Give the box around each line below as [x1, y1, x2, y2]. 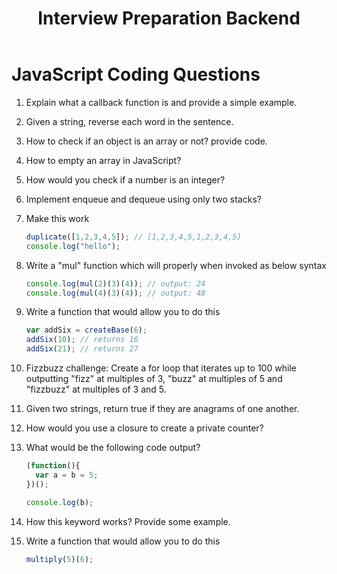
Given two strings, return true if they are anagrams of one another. [25, 403, 300, 415]
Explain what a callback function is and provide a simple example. [25, 96, 298, 108]
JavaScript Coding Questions [11, 63, 261, 86]
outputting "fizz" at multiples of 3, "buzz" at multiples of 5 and [25, 373, 283, 385]
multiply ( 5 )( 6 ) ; [25, 554, 94, 564]
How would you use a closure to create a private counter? [25, 422, 264, 434]
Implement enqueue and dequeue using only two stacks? [25, 193, 262, 205]
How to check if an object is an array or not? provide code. [25, 135, 268, 147]
